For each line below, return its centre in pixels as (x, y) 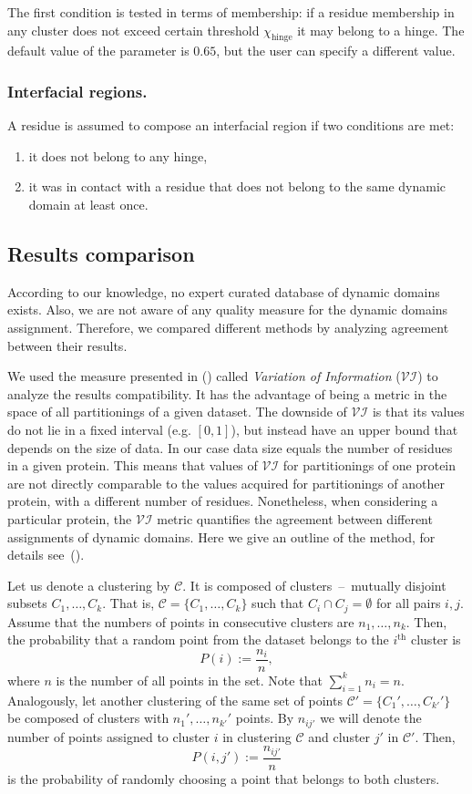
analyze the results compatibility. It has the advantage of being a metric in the (227, 393)
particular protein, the (70, 518)
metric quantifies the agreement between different (295, 518)
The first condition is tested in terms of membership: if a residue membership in (231, 12)
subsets (27, 603)
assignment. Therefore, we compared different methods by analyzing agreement (228, 327)
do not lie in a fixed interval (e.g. (99, 429)
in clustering (257, 736)
